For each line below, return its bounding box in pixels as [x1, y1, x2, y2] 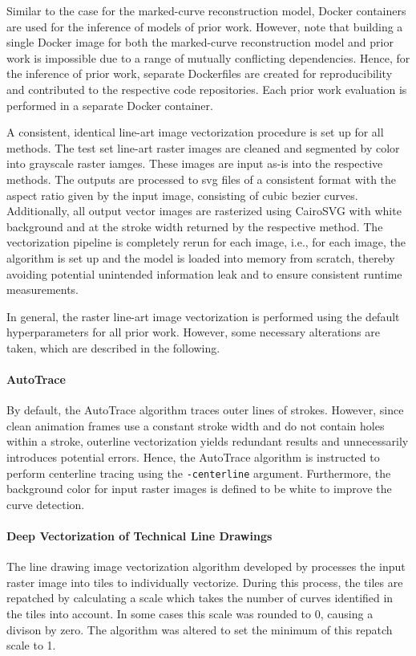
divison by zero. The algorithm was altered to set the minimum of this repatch [6, 621, 393, 638]
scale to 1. [6, 637, 56, 654]
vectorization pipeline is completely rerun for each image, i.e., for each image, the [6, 234, 406, 251]
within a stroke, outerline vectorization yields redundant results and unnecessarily [6, 433, 409, 450]
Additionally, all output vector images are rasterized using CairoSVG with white [6, 202, 402, 219]
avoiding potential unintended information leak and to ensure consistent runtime [6, 265, 402, 282]
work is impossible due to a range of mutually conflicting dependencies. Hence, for [6, 49, 410, 66]
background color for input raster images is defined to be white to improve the [6, 480, 392, 497]
